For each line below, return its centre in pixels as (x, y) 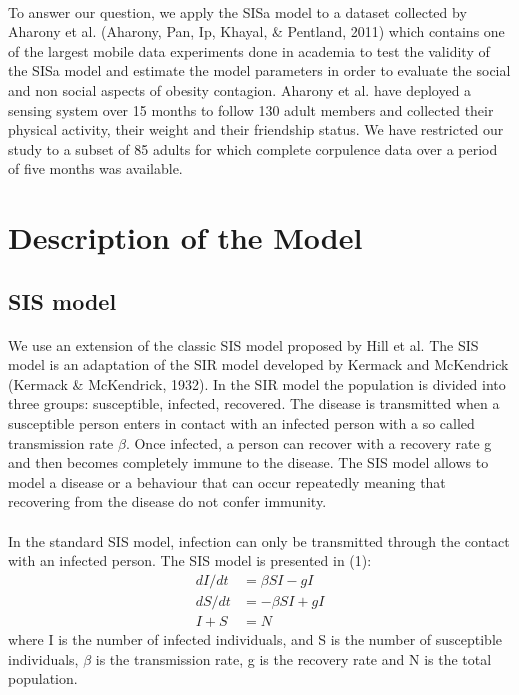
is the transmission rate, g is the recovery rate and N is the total (293, 658)
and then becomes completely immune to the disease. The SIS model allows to (248, 462)
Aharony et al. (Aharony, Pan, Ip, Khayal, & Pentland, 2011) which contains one (256, 31)
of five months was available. (95, 168)
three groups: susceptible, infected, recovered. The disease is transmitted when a (254, 403)
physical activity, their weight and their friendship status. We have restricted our (256, 129)
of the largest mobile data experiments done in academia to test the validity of (249, 50)
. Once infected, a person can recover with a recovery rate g (308, 442)
